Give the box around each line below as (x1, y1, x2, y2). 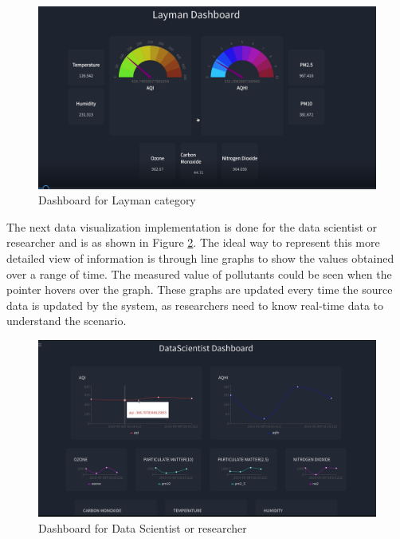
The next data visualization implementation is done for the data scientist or (6, 218, 378, 235)
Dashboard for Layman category (38, 192, 196, 208)
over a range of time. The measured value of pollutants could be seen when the (6, 265, 392, 282)
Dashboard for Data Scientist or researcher (38, 519, 247, 536)
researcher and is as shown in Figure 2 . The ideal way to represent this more (6, 234, 380, 251)
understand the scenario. (6, 312, 127, 329)
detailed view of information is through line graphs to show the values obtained (6, 249, 394, 266)
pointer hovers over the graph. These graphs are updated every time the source (6, 281, 393, 298)
